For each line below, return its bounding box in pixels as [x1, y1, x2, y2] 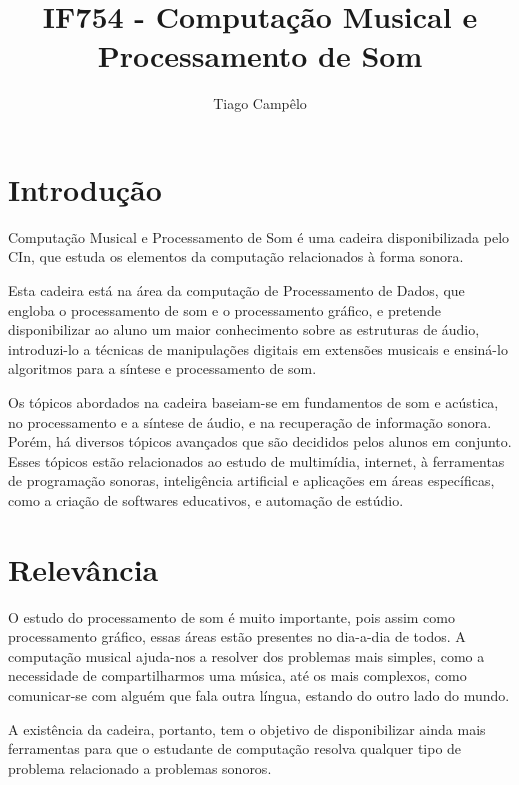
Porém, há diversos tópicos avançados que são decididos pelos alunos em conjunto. [8, 431, 512, 452]
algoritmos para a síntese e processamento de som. [8, 358, 317, 379]
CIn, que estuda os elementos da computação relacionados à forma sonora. [8, 246, 464, 267]
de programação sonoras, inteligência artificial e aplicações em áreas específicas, [8, 470, 495, 491]
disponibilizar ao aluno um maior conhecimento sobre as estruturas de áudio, [8, 319, 480, 340]
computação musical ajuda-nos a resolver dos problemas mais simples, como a [8, 645, 485, 666]
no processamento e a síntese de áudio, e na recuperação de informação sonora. [8, 411, 492, 432]
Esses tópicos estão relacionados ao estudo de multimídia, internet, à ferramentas [8, 450, 505, 471]
